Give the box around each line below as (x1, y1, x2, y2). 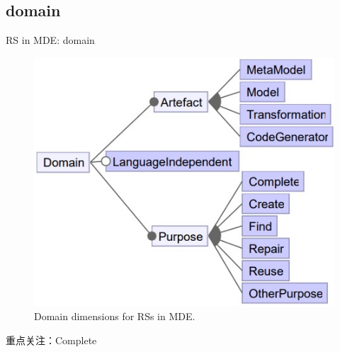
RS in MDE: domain (6, 33, 95, 47)
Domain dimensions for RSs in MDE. (34, 309, 195, 324)
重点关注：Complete (6, 332, 97, 347)
